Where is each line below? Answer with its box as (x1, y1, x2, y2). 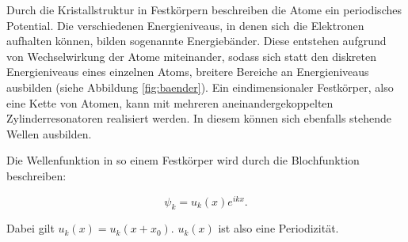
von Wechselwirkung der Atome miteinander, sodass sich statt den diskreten (6, 47, 376, 64)
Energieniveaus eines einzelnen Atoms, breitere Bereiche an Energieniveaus (6, 63, 369, 80)
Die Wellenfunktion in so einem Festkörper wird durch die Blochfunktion (6, 152, 360, 168)
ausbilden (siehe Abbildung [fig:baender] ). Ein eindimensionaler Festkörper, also (6, 78, 394, 95)
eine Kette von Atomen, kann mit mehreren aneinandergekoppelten (6, 94, 334, 111)
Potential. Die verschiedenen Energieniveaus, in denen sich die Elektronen (6, 17, 364, 33)
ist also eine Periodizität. (218, 220, 339, 236)
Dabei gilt (6, 220, 55, 236)
